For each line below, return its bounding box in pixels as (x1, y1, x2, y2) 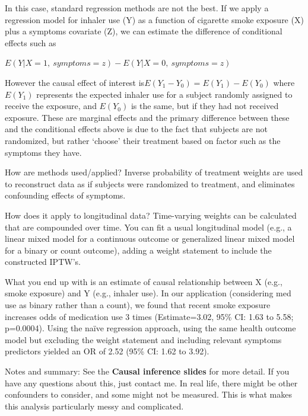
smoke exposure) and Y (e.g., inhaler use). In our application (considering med (5, 287, 291, 299)
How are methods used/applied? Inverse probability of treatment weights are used (5, 166, 303, 178)
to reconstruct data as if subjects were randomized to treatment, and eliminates (5, 177, 295, 190)
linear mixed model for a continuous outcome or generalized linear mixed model (5, 232, 295, 245)
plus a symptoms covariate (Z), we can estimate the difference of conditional (5, 25, 282, 37)
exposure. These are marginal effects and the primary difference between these (5, 111, 290, 123)
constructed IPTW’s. (5, 255, 81, 268)
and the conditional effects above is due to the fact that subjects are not (5, 123, 268, 135)
